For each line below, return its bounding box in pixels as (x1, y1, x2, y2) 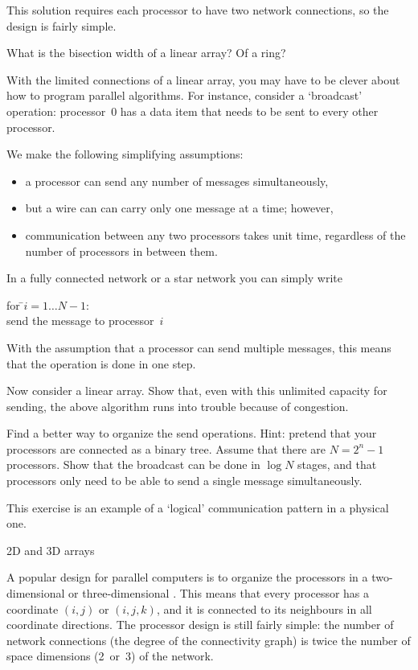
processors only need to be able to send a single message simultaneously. (6, 472, 363, 489)
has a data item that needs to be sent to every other (120, 102, 379, 119)
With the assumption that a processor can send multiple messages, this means (6, 339, 391, 356)
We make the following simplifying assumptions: (6, 146, 244, 162)
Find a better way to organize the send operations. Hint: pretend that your (6, 425, 377, 442)
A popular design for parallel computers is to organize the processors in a (6, 569, 368, 586)
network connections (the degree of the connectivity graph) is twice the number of (6, 631, 411, 648)
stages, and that (297, 456, 377, 473)
